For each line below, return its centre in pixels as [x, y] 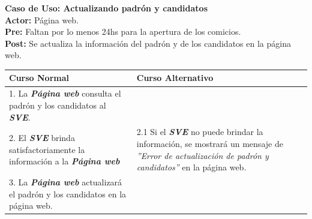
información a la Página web [64, 161]
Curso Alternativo [175, 78]
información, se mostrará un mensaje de [210, 143]
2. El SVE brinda [42, 138]
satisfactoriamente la [47, 149]
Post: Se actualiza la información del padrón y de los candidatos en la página [148, 43]
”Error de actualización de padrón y [202, 155]
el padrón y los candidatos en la [68, 193]
